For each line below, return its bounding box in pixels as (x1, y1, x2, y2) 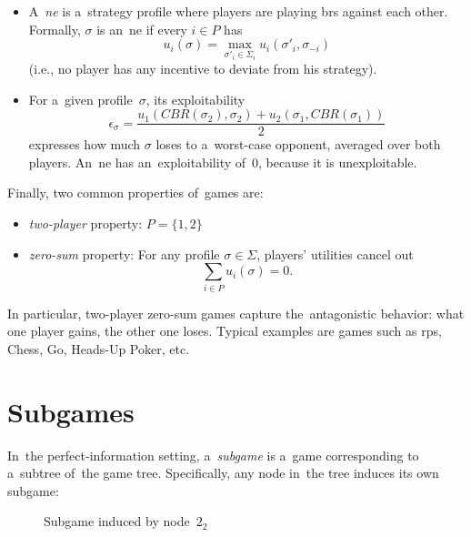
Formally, (28, 19, 81, 38)
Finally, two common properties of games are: (7, 183, 264, 202)
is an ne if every (96, 19, 187, 38)
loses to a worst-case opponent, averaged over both (155, 135, 441, 154)
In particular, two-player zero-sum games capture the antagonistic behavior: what (7, 303, 465, 322)
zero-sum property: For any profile (28, 244, 220, 263)
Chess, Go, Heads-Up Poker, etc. (7, 339, 190, 358)
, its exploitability (145, 89, 246, 108)
